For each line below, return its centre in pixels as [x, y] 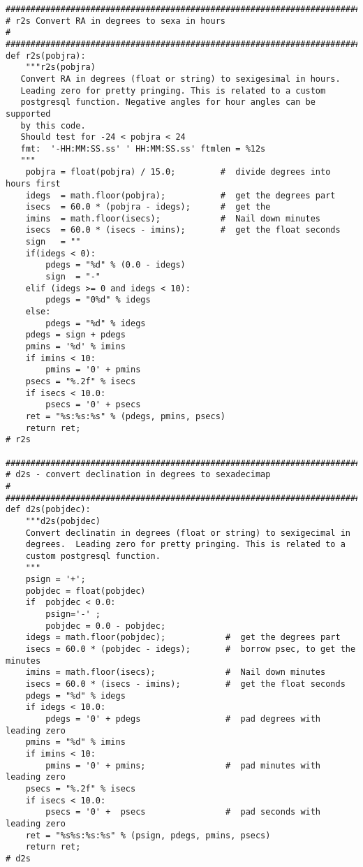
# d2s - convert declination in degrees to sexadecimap [138, 475]
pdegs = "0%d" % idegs [98, 300]
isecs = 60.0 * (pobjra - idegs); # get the [148, 207]
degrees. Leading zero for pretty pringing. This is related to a [185, 545]
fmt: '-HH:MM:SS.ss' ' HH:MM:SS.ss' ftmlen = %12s [143, 148]
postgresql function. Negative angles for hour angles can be [168, 102]
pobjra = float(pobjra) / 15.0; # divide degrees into [178, 172]
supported [28, 114]
